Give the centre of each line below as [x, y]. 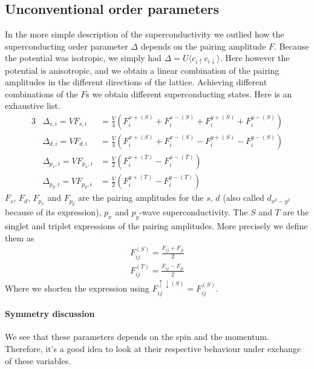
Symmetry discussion [50, 314]
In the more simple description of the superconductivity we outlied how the [145, 34]
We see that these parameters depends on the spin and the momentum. [137, 337]
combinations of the [41, 93]
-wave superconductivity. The [194, 212]
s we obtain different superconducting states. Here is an [189, 93]
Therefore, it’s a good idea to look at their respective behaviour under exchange [153, 348]
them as [20, 237]
